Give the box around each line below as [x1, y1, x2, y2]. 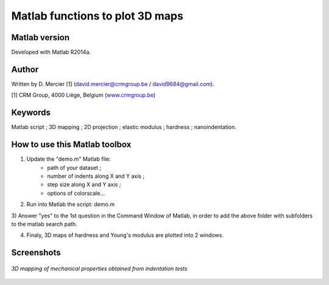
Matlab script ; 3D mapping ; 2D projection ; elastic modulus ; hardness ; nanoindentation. [11, 124, 237, 131]
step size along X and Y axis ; [47, 181, 121, 188]
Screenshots [11, 247, 61, 258]
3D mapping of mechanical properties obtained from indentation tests [11, 265, 188, 272]
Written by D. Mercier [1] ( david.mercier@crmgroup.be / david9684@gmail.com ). [11, 80, 214, 88]
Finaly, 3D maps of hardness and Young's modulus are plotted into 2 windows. [26, 231, 224, 239]
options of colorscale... [47, 189, 105, 197]
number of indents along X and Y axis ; [47, 172, 145, 180]
